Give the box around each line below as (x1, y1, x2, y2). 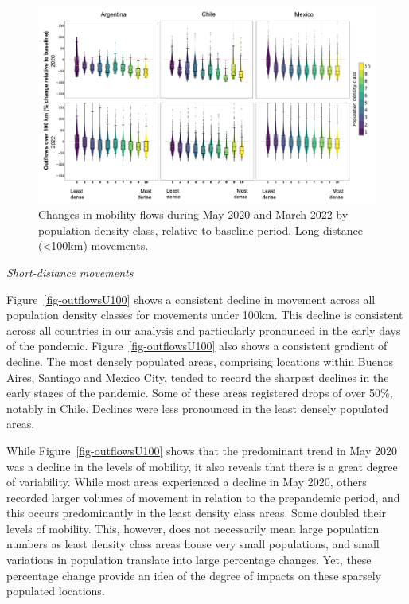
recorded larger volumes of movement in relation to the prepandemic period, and (6, 489, 400, 505)
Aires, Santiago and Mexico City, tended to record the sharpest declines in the (6, 368, 389, 385)
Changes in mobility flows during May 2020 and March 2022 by (38, 206, 349, 223)
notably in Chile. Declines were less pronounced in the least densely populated (6, 399, 389, 416)
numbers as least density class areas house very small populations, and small (6, 536, 380, 552)
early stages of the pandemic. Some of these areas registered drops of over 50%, (6, 384, 393, 401)
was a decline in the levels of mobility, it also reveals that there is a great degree (6, 458, 398, 474)
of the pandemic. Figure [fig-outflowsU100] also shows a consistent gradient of (6, 337, 388, 354)
